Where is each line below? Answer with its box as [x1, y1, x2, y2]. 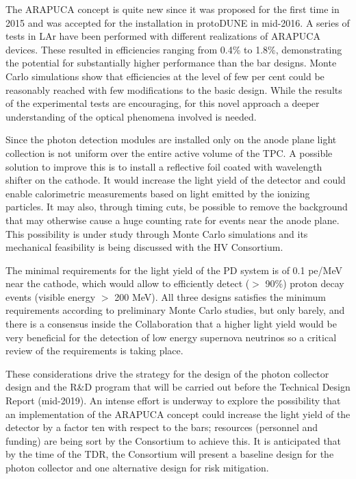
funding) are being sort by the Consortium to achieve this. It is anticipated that [5, 433, 342, 447]
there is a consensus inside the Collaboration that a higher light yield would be [5, 317, 337, 331]
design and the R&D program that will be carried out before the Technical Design [5, 380, 351, 394]
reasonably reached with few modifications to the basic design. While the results [5, 82, 342, 97]
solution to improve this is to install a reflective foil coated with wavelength [5, 159, 322, 173]
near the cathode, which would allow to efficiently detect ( [5, 276, 250, 291]
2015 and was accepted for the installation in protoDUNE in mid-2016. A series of [5, 15, 350, 29]
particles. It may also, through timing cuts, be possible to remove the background [5, 199, 348, 214]
